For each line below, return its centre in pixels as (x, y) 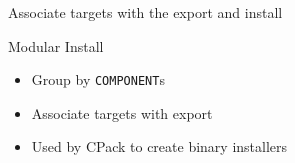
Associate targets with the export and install (145, 12)
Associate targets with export (122, 112)
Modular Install (56, 45)
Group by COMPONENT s (98, 79)
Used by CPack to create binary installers (159, 146)
